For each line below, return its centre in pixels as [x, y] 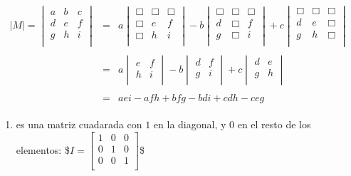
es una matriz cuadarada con [79, 124]
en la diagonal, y [190, 124]
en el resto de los [274, 124]
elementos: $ [43, 149]
